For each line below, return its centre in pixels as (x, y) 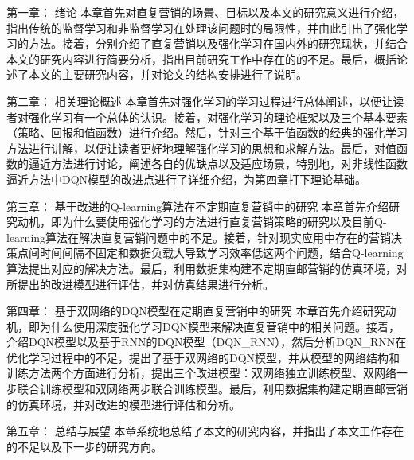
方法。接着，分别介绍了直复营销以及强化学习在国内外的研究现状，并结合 (218, 43)
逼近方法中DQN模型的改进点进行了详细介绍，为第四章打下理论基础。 (187, 179)
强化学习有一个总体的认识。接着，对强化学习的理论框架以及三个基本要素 (218, 117)
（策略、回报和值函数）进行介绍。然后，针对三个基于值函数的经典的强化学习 (207, 133)
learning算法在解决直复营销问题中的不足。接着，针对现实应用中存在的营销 (199, 237)
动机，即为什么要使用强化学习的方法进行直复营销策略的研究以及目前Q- (202, 222)
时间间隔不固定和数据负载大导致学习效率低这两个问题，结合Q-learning (221, 253)
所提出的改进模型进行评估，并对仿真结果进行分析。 (140, 284)
